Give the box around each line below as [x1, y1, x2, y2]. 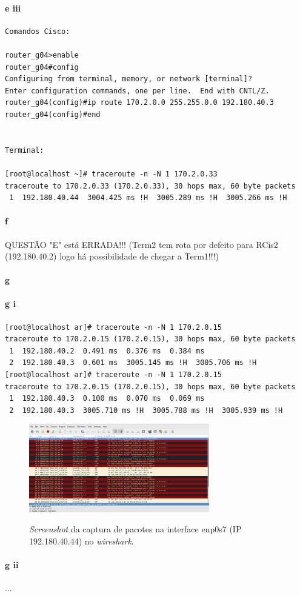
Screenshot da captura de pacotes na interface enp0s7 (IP [29, 523, 242, 535]
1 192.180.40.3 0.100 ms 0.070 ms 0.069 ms [9, 394, 205, 403]
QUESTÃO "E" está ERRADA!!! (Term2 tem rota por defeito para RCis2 [5, 238, 278, 250]
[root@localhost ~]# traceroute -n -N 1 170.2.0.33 [5, 169, 218, 178]
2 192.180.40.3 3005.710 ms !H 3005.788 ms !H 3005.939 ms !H [9, 406, 283, 415]
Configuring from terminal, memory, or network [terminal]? [5, 75, 253, 84]
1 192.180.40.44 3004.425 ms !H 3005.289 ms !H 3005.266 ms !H [9, 193, 287, 203]
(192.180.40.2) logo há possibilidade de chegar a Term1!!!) [5, 250, 219, 263]
